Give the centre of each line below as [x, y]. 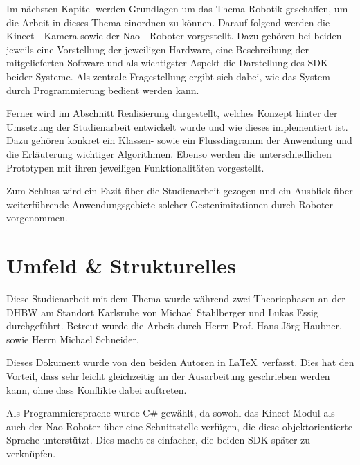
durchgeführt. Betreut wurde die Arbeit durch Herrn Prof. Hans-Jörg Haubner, [174, 326]
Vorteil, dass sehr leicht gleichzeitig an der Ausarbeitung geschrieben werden [168, 376]
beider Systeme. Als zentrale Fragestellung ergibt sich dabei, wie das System [168, 76]
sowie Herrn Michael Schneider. [73, 339]
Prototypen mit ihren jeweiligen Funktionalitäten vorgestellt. [135, 167]
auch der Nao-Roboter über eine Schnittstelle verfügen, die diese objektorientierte [179, 426]
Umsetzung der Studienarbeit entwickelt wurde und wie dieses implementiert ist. [177, 126]
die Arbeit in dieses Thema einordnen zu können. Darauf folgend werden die [168, 22]
